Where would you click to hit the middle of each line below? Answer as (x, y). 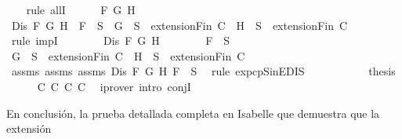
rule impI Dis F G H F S (121, 40)
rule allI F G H (81, 9)
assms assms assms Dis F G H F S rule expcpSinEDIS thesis (203, 71)
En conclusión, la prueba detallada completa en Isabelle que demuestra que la (193, 113)
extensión (29, 128)
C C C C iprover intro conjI (114, 86)
